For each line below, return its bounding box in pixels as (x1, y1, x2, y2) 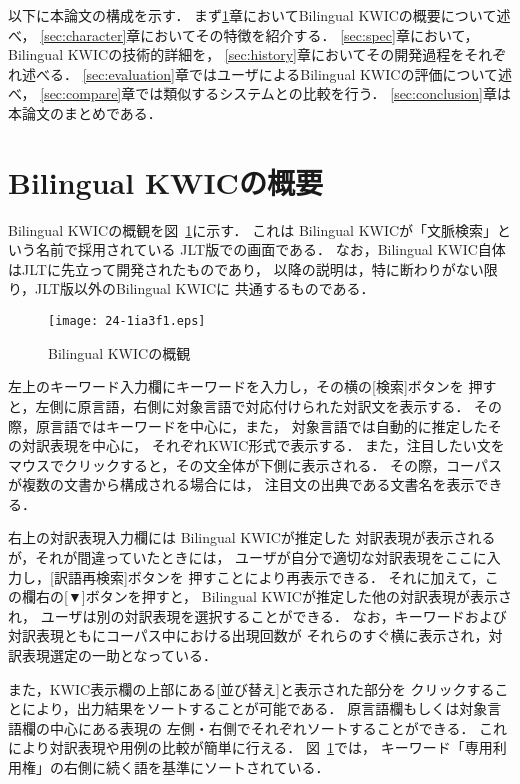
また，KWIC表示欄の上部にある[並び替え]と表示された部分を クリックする (8, 678, 495, 699)
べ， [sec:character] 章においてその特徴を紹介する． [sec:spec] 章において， (8, 24, 479, 45)
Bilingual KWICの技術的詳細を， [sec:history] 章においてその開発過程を (8, 44, 465, 65)
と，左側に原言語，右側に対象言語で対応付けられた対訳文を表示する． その (8, 395, 503, 416)
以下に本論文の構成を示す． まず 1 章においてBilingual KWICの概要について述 (8, 5, 511, 25)
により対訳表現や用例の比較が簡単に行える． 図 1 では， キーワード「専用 (8, 737, 493, 758)
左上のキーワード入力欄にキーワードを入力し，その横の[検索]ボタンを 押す (8, 376, 497, 397)
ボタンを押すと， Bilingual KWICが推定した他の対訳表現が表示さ (85, 586, 512, 607)
